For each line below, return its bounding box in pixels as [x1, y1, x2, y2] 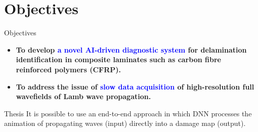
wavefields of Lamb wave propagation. [16, 91, 151, 102]
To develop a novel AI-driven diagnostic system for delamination [16, 44, 247, 55]
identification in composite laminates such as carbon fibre [16, 54, 221, 65]
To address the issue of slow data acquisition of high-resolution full [16, 81, 254, 92]
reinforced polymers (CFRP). [16, 64, 121, 74]
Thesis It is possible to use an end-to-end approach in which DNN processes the [4, 108, 252, 118]
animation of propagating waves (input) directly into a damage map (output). [4, 118, 246, 128]
